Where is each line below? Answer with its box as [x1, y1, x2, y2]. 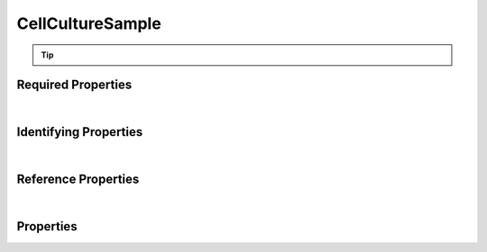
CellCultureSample [16, 13, 161, 33]
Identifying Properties [16, 124, 143, 139]
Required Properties [16, 77, 133, 93]
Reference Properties [16, 172, 140, 187]
